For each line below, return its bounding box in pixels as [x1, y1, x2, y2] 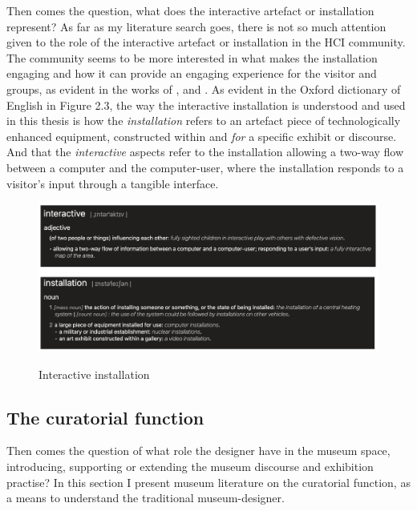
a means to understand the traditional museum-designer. [6, 489, 285, 506]
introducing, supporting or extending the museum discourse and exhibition [6, 458, 374, 475]
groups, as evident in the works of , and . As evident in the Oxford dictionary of [6, 80, 401, 97]
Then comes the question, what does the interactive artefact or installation [6, 2, 374, 18]
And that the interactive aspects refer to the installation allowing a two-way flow [6, 143, 404, 160]
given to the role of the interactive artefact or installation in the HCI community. [6, 34, 406, 50]
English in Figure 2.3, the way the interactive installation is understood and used [6, 96, 406, 113]
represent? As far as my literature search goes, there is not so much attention [6, 18, 387, 34]
